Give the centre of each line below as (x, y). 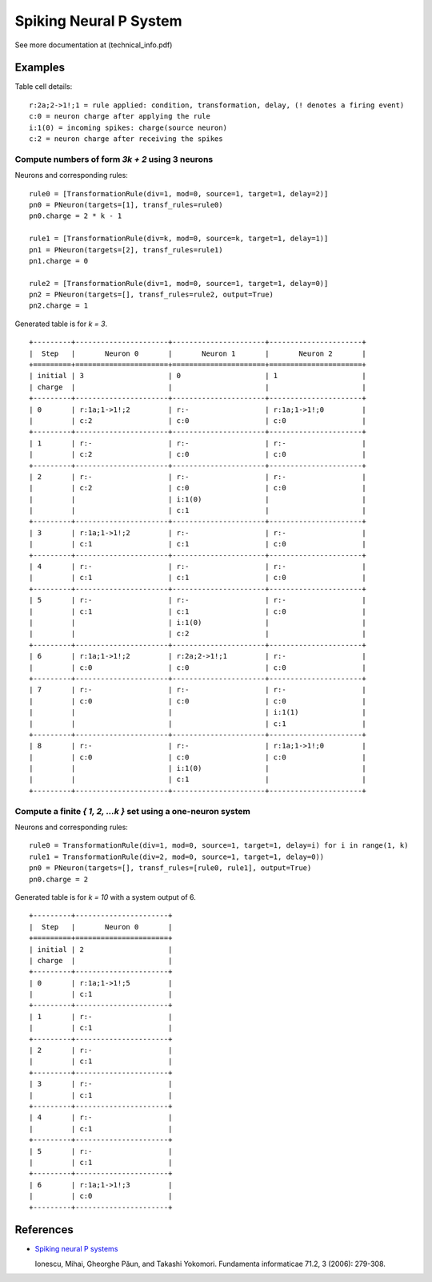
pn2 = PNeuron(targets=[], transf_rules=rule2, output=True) (151, 295)
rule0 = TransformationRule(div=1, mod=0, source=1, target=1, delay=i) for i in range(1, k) (219, 846)
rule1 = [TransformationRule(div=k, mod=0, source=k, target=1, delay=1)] (179, 239)
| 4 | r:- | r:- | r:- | (198, 566)
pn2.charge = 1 (59, 306)
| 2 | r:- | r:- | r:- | (198, 476)
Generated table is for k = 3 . (61, 324)
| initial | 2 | (101, 949)
